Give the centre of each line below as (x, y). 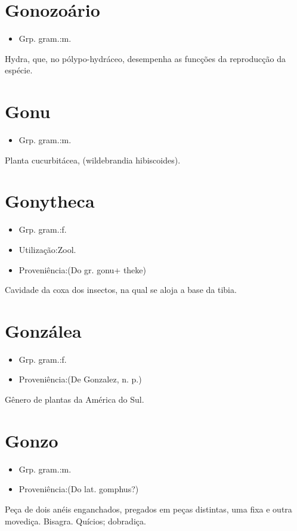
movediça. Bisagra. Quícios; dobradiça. (75, 521)
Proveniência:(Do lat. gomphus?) (79, 489)
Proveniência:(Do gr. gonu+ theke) (83, 269)
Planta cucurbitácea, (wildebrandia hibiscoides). (93, 160)
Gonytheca (50, 201)
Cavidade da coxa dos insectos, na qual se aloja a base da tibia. (121, 290)
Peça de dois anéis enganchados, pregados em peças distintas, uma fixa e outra (148, 509)
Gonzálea (43, 330)
